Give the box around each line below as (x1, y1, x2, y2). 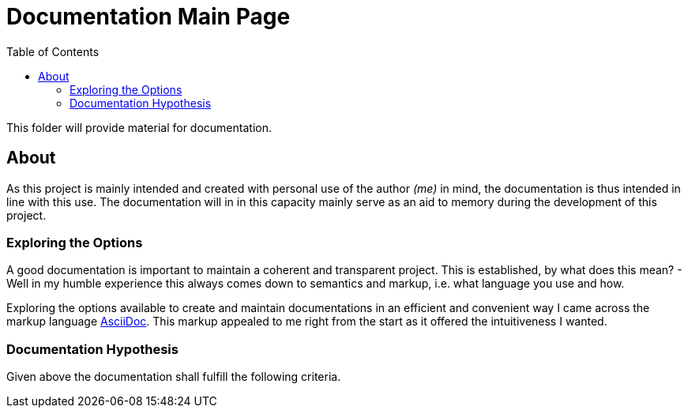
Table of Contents (6, 44, 100, 58)
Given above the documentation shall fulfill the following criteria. (6, 370, 341, 384)
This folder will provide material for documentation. (6, 120, 272, 134)
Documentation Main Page (6, 3, 291, 30)
